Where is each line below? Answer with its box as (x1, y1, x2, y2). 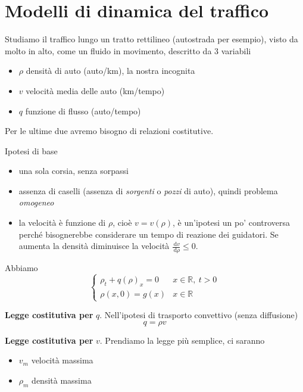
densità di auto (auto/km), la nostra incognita (26, 64, 195, 77)
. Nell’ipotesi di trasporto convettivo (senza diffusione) (99, 309, 298, 321)
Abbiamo (5, 262, 38, 274)
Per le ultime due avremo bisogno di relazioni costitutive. (5, 125, 214, 137)
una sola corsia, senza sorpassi (18, 164, 129, 177)
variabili (221, 44, 251, 57)
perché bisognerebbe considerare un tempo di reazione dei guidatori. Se (18, 228, 279, 240)
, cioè (113, 216, 132, 229)
